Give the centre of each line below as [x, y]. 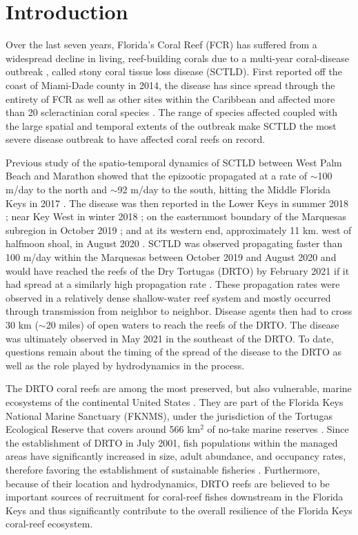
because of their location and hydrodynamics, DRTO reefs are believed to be [168, 483]
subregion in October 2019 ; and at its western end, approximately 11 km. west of [179, 230]
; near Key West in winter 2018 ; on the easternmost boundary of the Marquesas [176, 216]
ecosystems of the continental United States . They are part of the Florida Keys [175, 401]
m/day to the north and [57, 189]
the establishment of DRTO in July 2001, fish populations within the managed [172, 442]
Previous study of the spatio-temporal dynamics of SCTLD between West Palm [174, 162]
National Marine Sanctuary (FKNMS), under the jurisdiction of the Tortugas [169, 415]
